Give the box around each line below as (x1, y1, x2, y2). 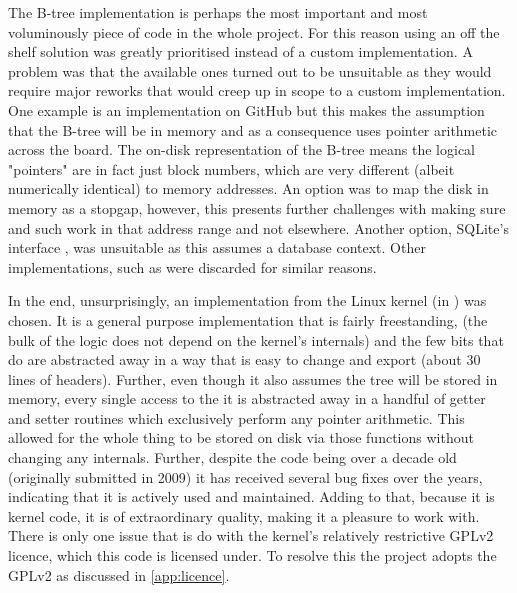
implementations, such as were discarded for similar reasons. (8, 256, 377, 277)
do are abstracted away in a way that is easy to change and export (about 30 (8, 349, 481, 370)
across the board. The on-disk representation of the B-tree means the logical (8, 139, 476, 160)
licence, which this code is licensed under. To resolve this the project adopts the (8, 545, 497, 566)
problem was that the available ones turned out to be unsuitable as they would (8, 60, 492, 81)
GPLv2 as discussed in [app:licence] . (8, 564, 230, 585)
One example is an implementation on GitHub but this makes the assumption (8, 99, 485, 120)
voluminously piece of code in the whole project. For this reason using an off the (8, 21, 500, 42)
